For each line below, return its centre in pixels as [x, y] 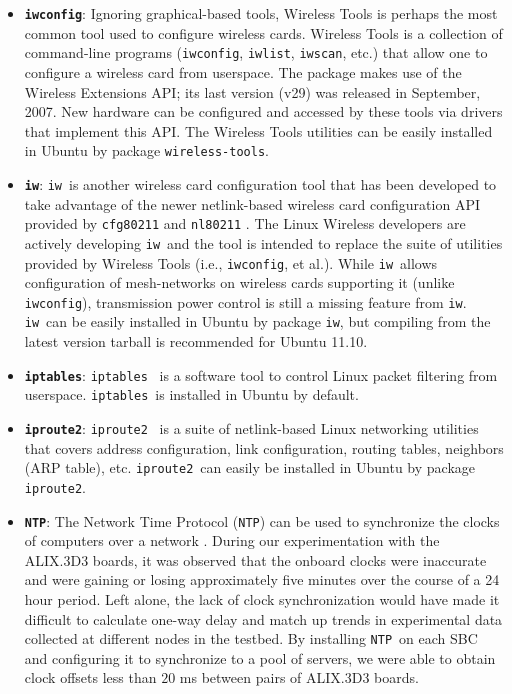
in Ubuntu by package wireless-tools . [146, 150]
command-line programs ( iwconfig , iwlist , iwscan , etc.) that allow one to [256, 52]
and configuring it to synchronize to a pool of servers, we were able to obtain [260, 657]
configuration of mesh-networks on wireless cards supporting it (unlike [239, 282]
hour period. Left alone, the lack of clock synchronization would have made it [262, 598]
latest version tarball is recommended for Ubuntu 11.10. [196, 341]
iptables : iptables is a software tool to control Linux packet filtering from [261, 374]
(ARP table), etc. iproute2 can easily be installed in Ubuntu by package [250, 467]
